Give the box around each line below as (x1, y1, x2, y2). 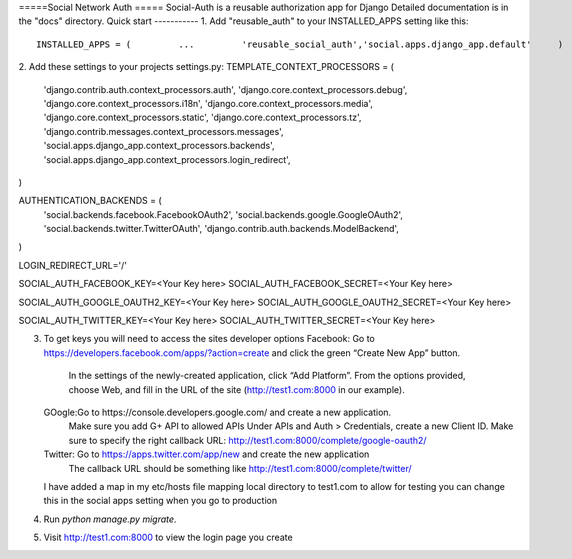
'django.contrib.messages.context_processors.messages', (43, 125, 284, 137)
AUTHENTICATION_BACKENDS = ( (18, 195, 162, 207)
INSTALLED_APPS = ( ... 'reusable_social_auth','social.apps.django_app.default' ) (36, 38, 564, 50)
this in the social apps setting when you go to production (43, 495, 278, 507)
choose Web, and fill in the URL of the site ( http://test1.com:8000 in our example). (68, 383, 405, 395)
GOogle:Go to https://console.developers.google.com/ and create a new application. (43, 406, 392, 418)
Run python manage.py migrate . (43, 513, 177, 525)
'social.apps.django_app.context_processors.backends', (43, 140, 275, 152)
